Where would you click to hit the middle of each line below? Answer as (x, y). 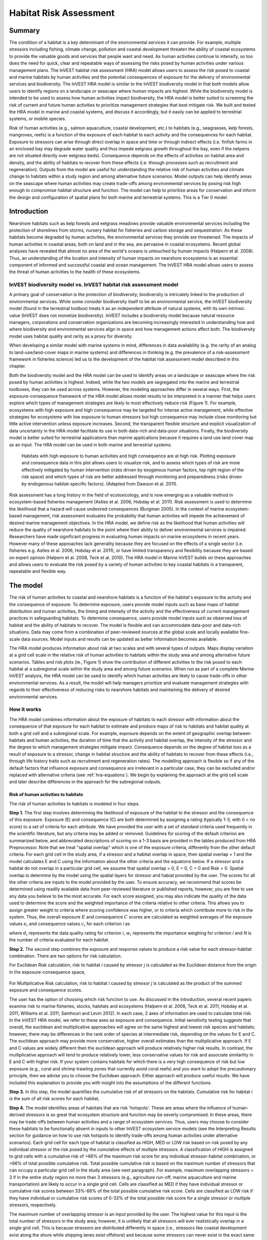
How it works (25, 709)
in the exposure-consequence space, (47, 972)
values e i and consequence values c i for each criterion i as (70, 924)
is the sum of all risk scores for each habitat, (54, 1099)
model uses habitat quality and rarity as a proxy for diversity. (71, 336)
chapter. (18, 366)
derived (17, 1115)
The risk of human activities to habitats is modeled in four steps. (74, 804)
